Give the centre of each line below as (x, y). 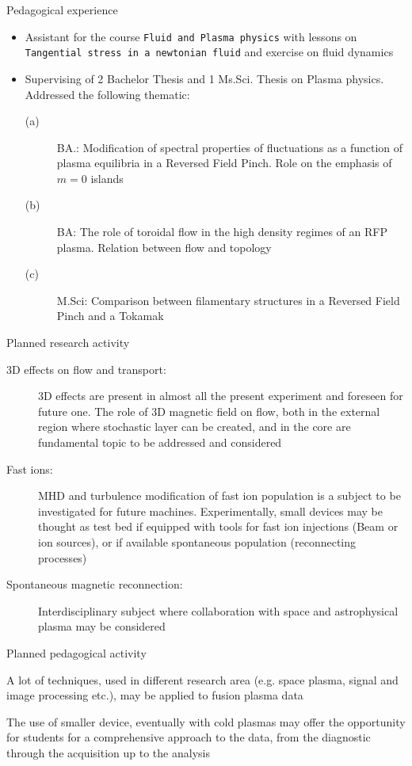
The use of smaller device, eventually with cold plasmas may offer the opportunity (206, 721)
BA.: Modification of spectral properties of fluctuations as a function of (230, 147)
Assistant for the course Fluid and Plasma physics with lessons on (191, 36)
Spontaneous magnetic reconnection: (95, 584)
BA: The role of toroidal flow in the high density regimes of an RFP (222, 232)
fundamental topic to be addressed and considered (160, 442)
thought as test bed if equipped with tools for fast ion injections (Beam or (218, 526)
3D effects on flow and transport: (86, 369)
